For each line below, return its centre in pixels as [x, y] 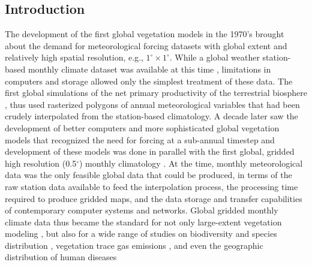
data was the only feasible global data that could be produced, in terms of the [148, 175]
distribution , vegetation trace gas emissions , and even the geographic [134, 245]
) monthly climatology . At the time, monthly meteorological [191, 163]
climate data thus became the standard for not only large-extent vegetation [143, 222]
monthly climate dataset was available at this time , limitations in [149, 69]
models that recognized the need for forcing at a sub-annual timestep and [140, 139]
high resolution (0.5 [41, 163]
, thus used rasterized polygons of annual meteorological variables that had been [152, 104]
